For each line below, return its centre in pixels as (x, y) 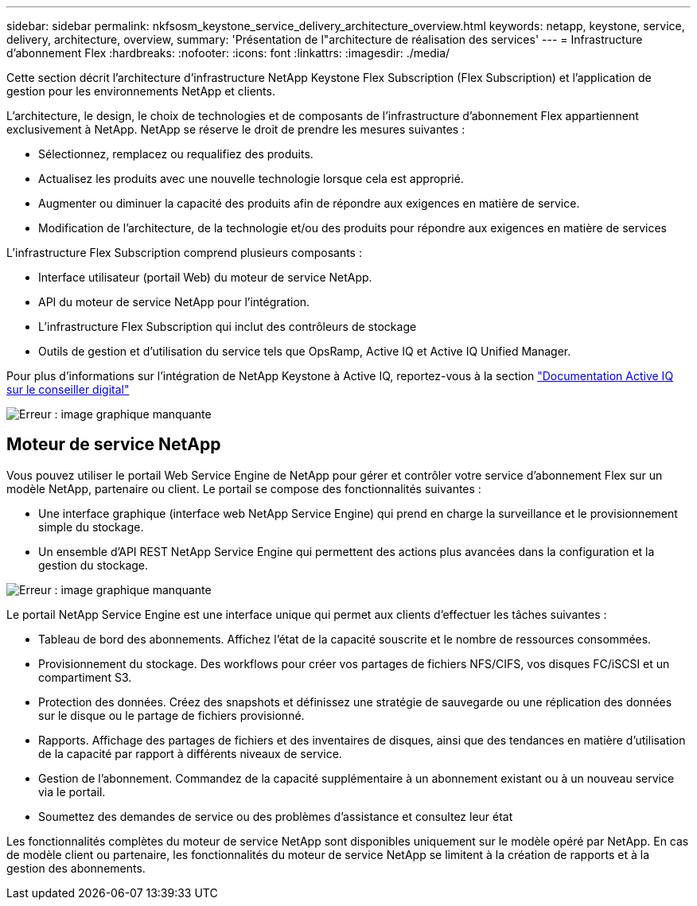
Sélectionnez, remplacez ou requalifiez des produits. (176, 154)
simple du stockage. (91, 527)
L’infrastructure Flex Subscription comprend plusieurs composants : (184, 253)
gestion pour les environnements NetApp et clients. (141, 91)
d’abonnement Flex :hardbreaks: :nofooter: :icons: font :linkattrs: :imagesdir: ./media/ (228, 53)
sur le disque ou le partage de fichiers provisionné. (171, 715)
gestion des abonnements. (76, 868)
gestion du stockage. (93, 565)
